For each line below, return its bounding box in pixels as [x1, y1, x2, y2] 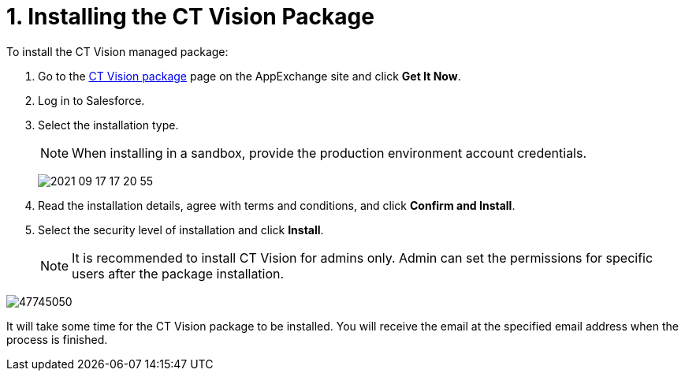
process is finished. [6, 332, 108, 346]
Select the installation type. [38, 118, 179, 132]
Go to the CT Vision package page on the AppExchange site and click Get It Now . [38, 69, 461, 83]
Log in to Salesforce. [38, 93, 145, 107]
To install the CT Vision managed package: [6, 44, 229, 58]
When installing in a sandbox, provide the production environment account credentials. [72, 144, 587, 161]
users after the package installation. [72, 265, 285, 282]
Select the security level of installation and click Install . [38, 222, 324, 237]
